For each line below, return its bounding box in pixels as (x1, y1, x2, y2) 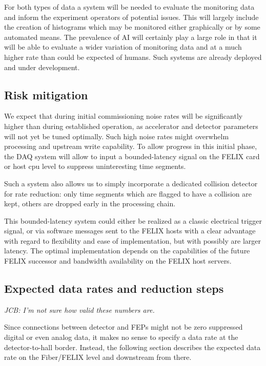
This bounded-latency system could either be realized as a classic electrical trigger (4, 215, 262, 226)
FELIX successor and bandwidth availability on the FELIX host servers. (4, 255, 232, 266)
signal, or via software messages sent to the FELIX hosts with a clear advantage (4, 225, 256, 236)
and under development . (4, 61, 80, 72)
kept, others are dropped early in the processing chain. (4, 198, 176, 209)
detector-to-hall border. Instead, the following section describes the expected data (4, 341, 261, 352)
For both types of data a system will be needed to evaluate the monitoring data (4, 2, 255, 12)
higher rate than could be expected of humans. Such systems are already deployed (4, 51, 262, 62)
